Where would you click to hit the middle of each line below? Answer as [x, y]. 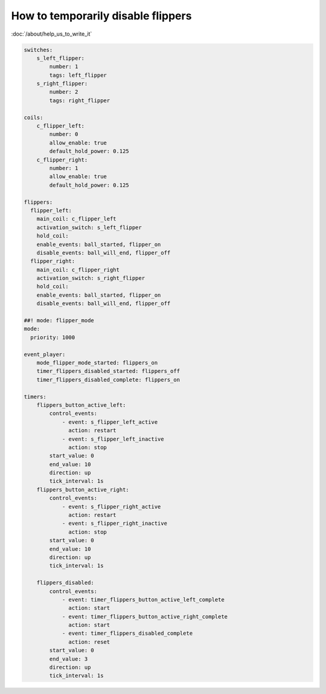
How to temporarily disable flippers [101, 16]
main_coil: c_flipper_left [77, 219]
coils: [34, 117]
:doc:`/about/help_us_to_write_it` [52, 34]
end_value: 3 [69, 659]
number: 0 [64, 134]
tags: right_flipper [80, 100]
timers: [35, 397]
